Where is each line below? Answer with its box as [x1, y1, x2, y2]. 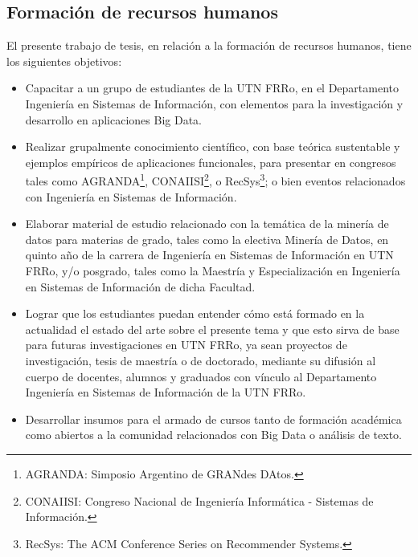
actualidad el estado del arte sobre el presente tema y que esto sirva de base [25, 320, 400, 337]
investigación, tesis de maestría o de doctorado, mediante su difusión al [25, 352, 376, 368]
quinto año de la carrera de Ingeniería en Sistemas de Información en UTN [25, 246, 394, 263]
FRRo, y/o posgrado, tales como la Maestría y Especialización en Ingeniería [25, 262, 400, 278]
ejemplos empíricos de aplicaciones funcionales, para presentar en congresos [25, 153, 396, 170]
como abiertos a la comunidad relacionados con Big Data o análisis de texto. [25, 426, 402, 443]
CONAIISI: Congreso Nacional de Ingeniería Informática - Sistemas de [25, 492, 374, 509]
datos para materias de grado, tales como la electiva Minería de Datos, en [25, 230, 389, 247]
